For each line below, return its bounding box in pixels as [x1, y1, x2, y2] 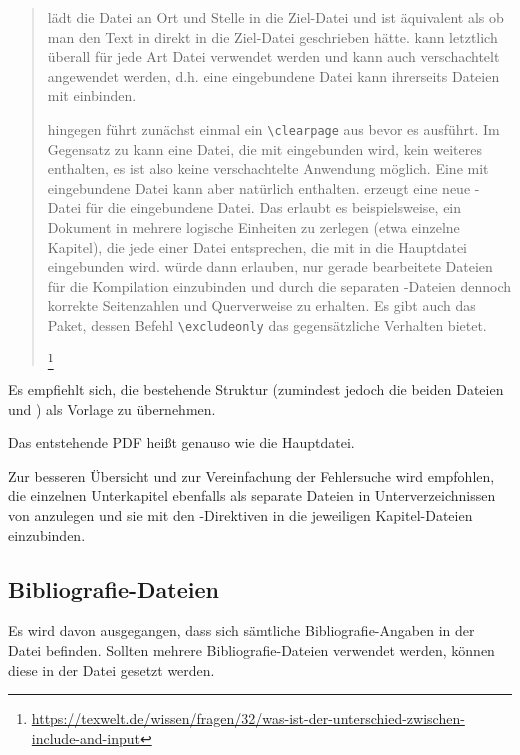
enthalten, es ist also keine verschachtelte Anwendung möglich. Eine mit [47, 158, 489, 179]
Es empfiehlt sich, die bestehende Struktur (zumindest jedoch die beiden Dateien [8, 378, 504, 399]
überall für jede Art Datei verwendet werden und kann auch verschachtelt [47, 46, 500, 67]
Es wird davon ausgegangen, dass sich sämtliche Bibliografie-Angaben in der [8, 620, 475, 641]
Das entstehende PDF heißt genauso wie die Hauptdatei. [8, 432, 355, 453]
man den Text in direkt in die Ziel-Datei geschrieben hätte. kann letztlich [47, 26, 498, 47]
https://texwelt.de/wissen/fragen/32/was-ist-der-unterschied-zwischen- [31, 708, 465, 729]
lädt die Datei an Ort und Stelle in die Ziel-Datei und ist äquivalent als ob [47, 7, 504, 27]
